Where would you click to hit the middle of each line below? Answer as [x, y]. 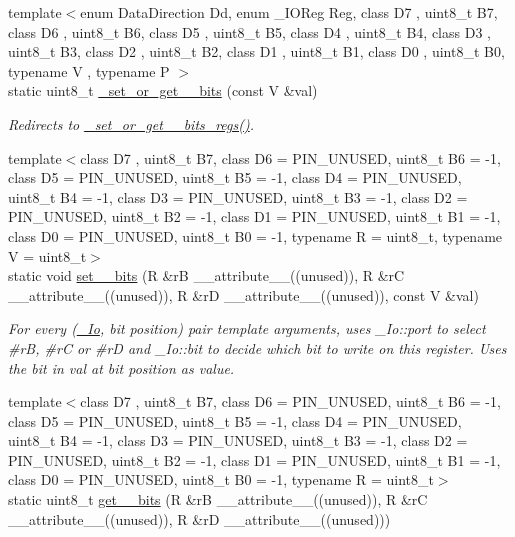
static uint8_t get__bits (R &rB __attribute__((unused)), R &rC [218, 499]
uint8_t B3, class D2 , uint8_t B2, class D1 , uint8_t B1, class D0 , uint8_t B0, [256, 51]
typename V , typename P [89, 70]
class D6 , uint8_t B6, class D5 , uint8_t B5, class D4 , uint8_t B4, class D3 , [249, 31]
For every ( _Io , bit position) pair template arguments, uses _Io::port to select [247, 328]
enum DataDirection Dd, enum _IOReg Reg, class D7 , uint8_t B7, [289, 12]
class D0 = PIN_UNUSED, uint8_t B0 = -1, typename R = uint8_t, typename [255, 235]
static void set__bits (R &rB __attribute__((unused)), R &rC [206, 275]
